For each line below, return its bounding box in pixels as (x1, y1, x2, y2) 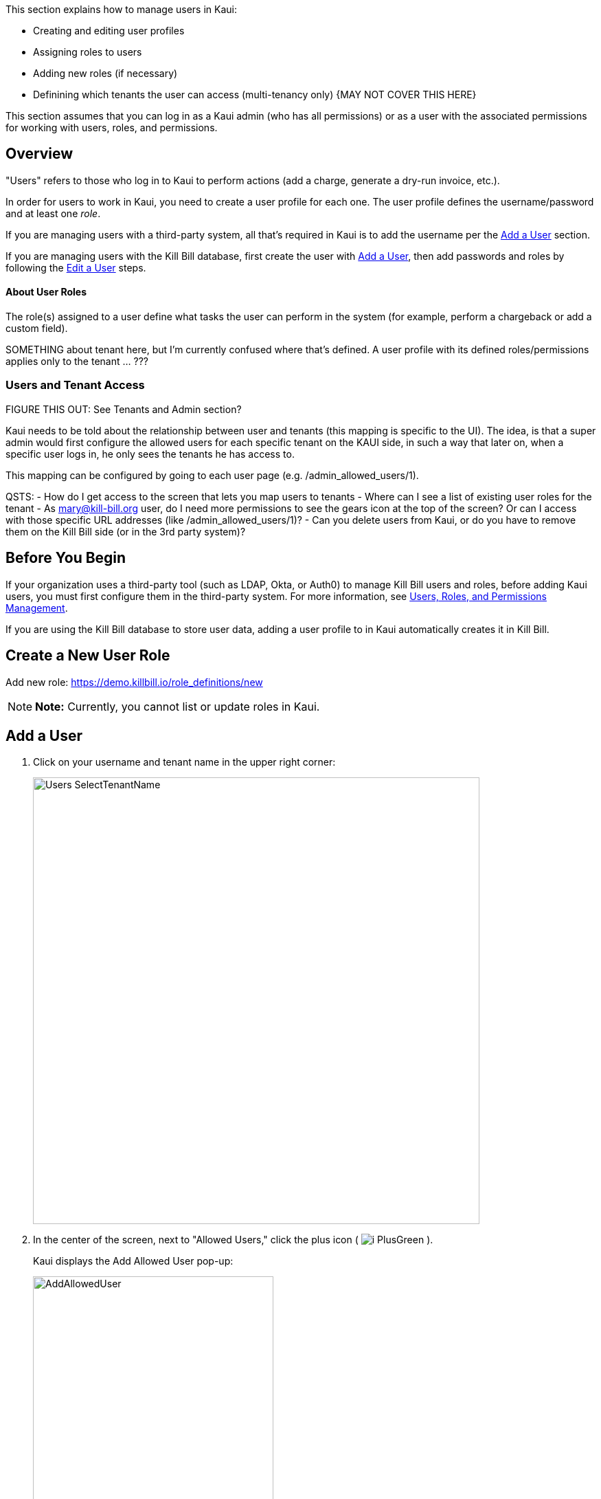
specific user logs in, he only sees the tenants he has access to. (5, 447, 295, 460)
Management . (5, 601, 68, 614)
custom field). (5, 322, 68, 335)
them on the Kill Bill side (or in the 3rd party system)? (5, 525, 246, 537)
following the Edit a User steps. (5, 261, 146, 274)
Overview (5, 145, 73, 163)
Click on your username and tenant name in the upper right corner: (33, 756, 336, 768)
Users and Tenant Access (5, 378, 145, 392)
